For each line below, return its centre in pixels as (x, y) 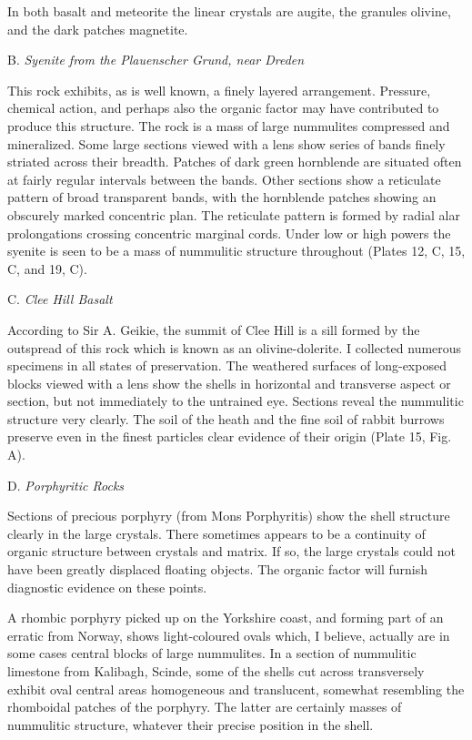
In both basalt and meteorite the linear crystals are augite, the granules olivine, (229, 11)
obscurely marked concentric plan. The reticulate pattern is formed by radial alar (234, 214)
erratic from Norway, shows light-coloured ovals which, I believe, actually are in (229, 635)
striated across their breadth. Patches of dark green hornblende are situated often (235, 162)
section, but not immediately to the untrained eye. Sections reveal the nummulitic (236, 401)
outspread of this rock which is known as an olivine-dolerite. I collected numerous (235, 347)
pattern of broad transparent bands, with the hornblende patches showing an (222, 197)
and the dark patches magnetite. (98, 29)
